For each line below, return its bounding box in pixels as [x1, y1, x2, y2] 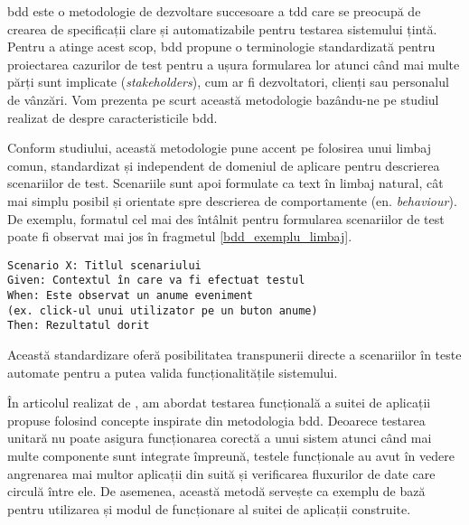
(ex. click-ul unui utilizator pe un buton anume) [7, 304, 318, 317]
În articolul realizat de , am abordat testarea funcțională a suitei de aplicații [7, 393, 431, 412]
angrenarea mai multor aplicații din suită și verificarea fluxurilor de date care [7, 464, 436, 483]
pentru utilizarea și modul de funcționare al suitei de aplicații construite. [7, 499, 411, 518]
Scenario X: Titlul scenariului [7, 258, 202, 272]
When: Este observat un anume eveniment [7, 289, 254, 303]
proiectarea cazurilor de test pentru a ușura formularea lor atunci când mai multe [7, 54, 460, 73]
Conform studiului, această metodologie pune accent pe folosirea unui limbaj [7, 138, 431, 157]
